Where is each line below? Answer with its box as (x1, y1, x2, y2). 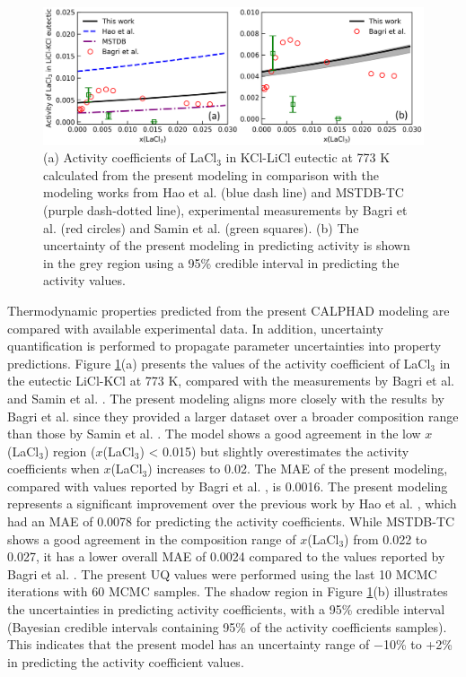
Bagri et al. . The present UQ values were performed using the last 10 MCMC (7, 564, 437, 583)
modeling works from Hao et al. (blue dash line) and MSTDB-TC (43, 183, 404, 202)
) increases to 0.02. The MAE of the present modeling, (147, 459, 448, 478)
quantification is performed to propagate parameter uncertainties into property (7, 336, 442, 355)
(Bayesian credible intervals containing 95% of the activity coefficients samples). (7, 617, 447, 636)
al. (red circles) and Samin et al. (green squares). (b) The (43, 218, 359, 237)
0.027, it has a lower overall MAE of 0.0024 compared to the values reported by (7, 547, 445, 566)
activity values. (43, 271, 126, 290)
